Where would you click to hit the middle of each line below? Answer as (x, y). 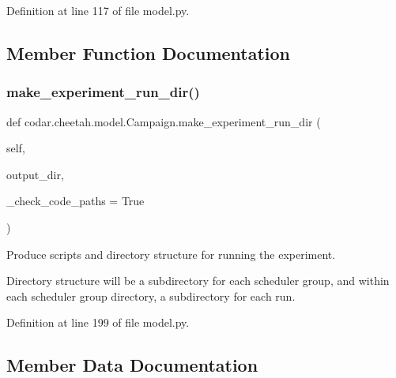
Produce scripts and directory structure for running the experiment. (171, 254)
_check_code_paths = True (75, 201)
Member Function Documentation (149, 52)
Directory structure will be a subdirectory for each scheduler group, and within (198, 281)
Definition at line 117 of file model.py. (98, 10)
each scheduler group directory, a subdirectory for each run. (151, 296)
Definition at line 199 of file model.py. (98, 322)
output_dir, (35, 174)
